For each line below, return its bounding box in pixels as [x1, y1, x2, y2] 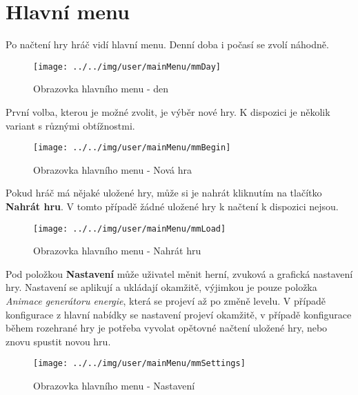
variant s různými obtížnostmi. [6, 118, 135, 132]
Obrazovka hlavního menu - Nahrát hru [33, 243, 201, 258]
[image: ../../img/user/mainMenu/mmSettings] [33, 358, 246, 369]
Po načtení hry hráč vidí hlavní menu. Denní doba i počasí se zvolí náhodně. [6, 37, 329, 52]
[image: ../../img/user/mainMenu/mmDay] [33, 61, 221, 72]
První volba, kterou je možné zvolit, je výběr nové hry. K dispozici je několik [6, 104, 330, 119]
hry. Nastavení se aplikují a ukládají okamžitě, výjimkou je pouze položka [6, 280, 317, 294]
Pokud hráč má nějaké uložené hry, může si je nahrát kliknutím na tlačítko [6, 185, 322, 200]
